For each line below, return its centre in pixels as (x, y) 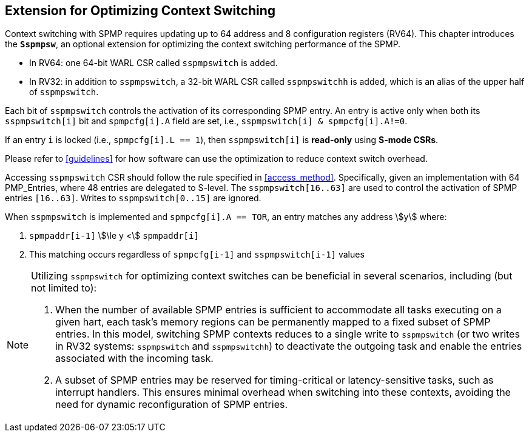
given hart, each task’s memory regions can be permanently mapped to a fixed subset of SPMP (273, 322)
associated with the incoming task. (134, 359)
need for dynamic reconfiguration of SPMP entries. (172, 405)
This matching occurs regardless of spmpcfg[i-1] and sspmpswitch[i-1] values (197, 255)
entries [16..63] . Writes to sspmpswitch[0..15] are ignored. (133, 198)
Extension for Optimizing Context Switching (140, 11)
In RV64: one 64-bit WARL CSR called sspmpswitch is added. (153, 63)
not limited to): (64, 288)
